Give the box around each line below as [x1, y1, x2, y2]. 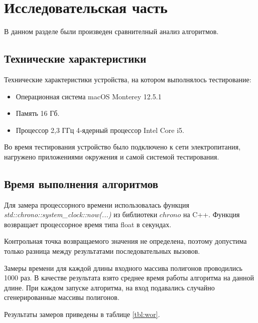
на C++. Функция [183, 209, 240, 220]
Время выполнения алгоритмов [4, 176, 158, 191]
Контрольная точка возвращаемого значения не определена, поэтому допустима [4, 236, 247, 246]
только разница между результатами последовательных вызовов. [4, 246, 200, 256]
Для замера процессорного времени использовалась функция [4, 199, 189, 210]
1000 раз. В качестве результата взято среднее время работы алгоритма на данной [4, 272, 254, 283]
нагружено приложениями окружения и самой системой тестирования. [4, 151, 219, 161]
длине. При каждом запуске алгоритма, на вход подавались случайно [4, 282, 215, 292]
